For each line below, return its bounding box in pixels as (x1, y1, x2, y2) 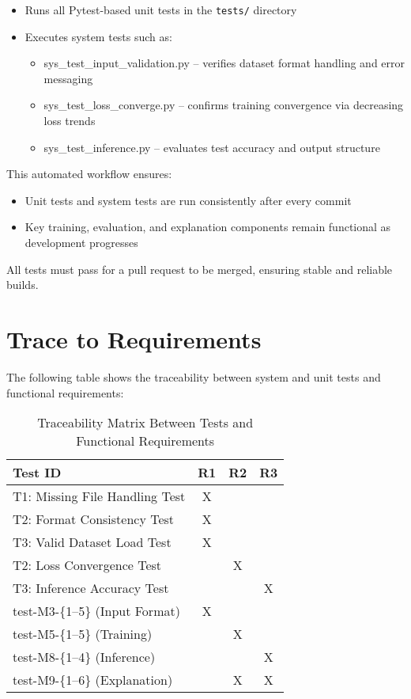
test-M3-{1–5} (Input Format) (13, 602, 180, 621)
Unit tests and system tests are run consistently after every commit (25, 192, 352, 208)
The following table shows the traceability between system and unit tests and (6, 368, 381, 385)
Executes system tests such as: (25, 28, 172, 44)
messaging (43, 70, 93, 86)
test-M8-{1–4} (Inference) (13, 648, 156, 667)
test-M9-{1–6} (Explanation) (13, 671, 173, 690)
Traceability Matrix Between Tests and (37, 413, 254, 432)
